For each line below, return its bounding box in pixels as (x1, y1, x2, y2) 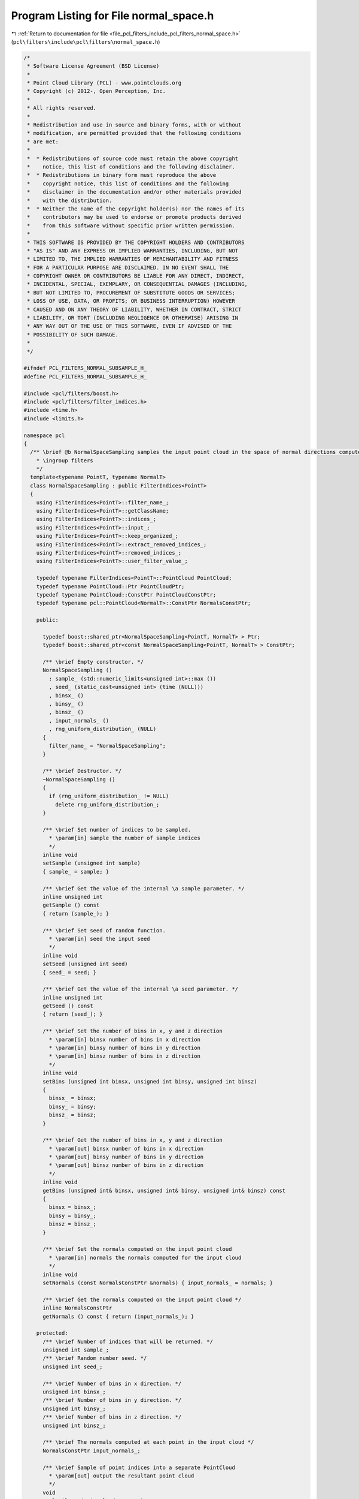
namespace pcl (23, 432, 65, 439)
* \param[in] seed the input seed (48, 935, 150, 942)
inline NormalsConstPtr (42, 1305, 112, 1311)
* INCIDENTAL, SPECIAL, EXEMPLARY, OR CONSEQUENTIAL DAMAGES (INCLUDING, (27, 281, 248, 288)
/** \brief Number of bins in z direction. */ (42, 1414, 182, 1420)
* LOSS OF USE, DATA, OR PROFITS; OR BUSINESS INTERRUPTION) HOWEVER (27, 297, 236, 305)
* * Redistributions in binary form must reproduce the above (27, 171, 217, 179)
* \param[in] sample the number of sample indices (48, 835, 200, 842)
